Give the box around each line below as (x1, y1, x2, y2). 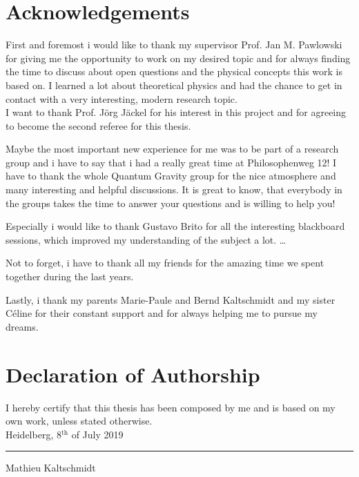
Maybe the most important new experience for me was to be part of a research (6, 142, 339, 156)
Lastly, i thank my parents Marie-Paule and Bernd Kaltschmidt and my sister (6, 292, 336, 306)
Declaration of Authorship (6, 360, 260, 388)
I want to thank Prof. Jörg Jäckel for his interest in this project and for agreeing (6, 105, 347, 119)
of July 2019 (71, 427, 124, 441)
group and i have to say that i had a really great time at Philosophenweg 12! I (6, 155, 337, 169)
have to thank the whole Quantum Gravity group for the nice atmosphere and (6, 168, 336, 183)
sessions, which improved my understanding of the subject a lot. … (6, 232, 287, 246)
